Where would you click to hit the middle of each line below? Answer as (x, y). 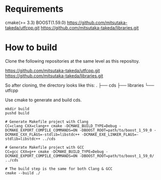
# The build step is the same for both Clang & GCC (59, 169)
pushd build (17, 113)
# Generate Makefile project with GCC (45, 147)
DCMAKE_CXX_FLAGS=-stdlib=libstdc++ (42, 135)
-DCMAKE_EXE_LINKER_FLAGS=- (110, 135)
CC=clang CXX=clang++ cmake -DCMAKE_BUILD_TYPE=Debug (61, 126)
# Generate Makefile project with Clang (47, 122)
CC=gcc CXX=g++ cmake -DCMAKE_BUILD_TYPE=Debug (55, 152)
